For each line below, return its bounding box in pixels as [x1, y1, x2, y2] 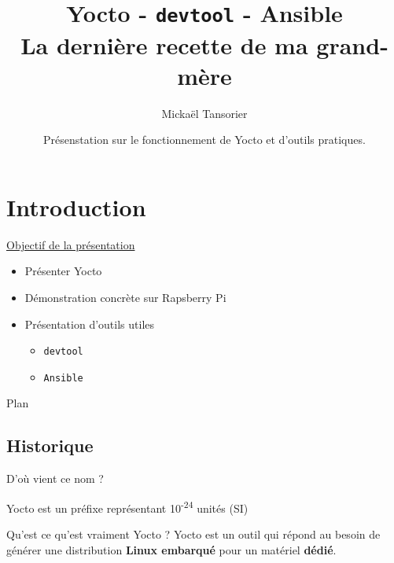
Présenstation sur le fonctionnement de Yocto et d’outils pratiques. [43, 131, 366, 148]
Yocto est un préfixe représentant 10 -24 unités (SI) [6, 497, 249, 516]
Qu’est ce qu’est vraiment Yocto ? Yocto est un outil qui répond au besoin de [6, 526, 381, 543]
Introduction [6, 190, 146, 223]
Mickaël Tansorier [161, 105, 248, 121]
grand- [316, 28, 388, 61]
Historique [6, 433, 94, 458]
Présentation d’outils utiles [24, 315, 155, 332]
